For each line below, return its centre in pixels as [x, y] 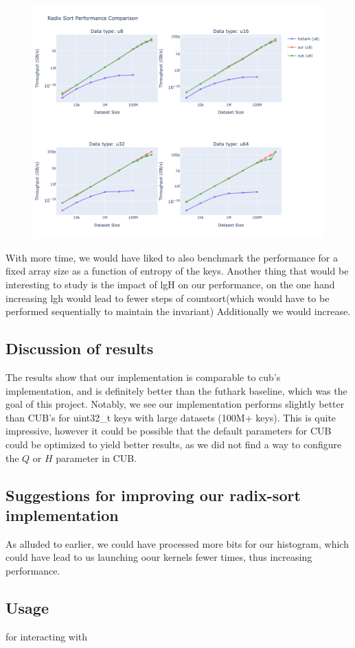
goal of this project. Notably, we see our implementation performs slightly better [175, 404]
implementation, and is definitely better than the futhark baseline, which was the [176, 390]
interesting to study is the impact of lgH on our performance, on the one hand [170, 284]
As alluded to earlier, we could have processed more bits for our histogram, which [177, 543]
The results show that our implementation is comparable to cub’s [143, 377]
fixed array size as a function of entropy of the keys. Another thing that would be [177, 271]
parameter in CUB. [96, 458]
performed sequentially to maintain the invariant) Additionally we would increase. [178, 311]
